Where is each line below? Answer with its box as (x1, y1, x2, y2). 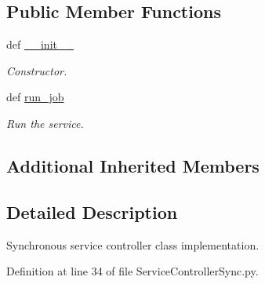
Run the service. (6, 115, 84, 131)
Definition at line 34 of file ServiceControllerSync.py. (6, 263, 259, 279)
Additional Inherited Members (6, 153, 260, 177)
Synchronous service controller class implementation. (6, 236, 260, 253)
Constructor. (6, 62, 67, 78)
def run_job (6, 89, 64, 105)
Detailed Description (6, 199, 178, 224)
